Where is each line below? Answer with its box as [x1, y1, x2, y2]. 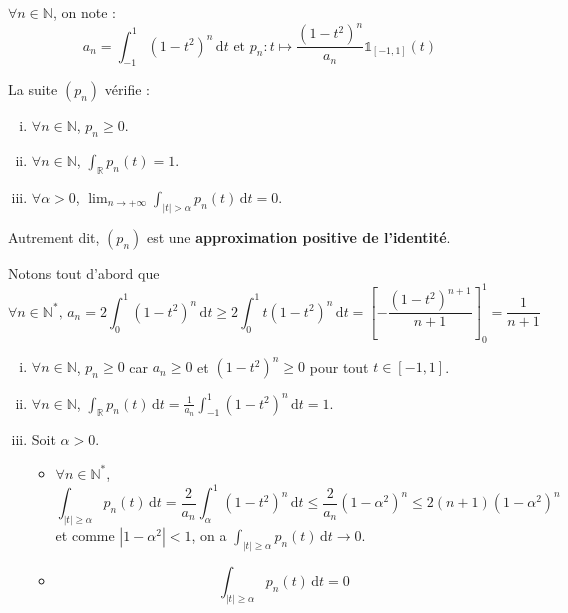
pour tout [309, 356, 369, 377]
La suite [8, 79, 58, 100]
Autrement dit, [8, 226, 100, 247]
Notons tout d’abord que [8, 262, 160, 283]
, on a [191, 524, 227, 545]
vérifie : [104, 79, 150, 100]
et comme [55, 524, 115, 545]
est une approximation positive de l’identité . [146, 226, 451, 247]
